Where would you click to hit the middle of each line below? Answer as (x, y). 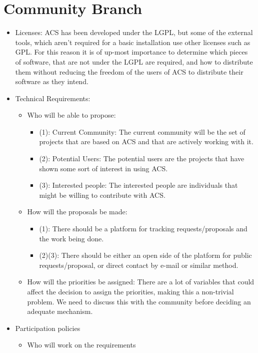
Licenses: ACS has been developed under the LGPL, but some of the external (134, 32)
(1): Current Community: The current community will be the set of (142, 131)
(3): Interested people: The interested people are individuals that (138, 185)
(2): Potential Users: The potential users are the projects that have (142, 158)
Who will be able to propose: (71, 115)
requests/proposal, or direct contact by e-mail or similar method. (139, 265)
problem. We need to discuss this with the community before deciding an (139, 301)
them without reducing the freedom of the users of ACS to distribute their (129, 71)
